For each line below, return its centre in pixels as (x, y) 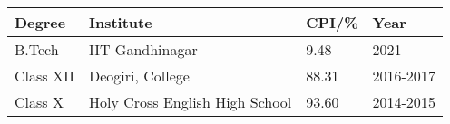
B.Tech (37, 49)
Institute (120, 22)
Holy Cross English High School (190, 102)
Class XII (44, 76)
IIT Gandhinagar (143, 49)
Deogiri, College (139, 76)
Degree (40, 22)
